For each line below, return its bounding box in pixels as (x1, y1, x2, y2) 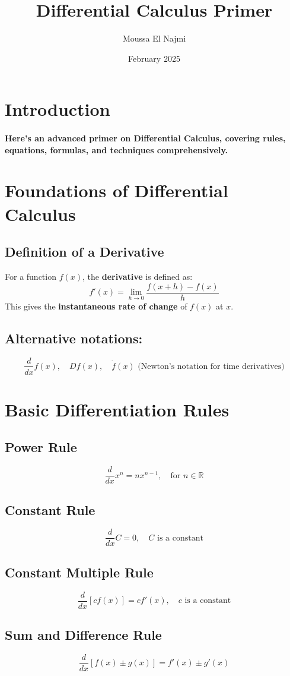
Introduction (5, 97, 110, 121)
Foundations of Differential (5, 178, 228, 203)
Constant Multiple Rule (5, 563, 154, 581)
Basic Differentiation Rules (5, 397, 230, 421)
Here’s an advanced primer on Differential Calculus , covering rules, (5, 132, 286, 144)
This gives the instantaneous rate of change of (5, 299, 187, 312)
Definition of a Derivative (5, 242, 164, 261)
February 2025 (128, 52, 180, 64)
